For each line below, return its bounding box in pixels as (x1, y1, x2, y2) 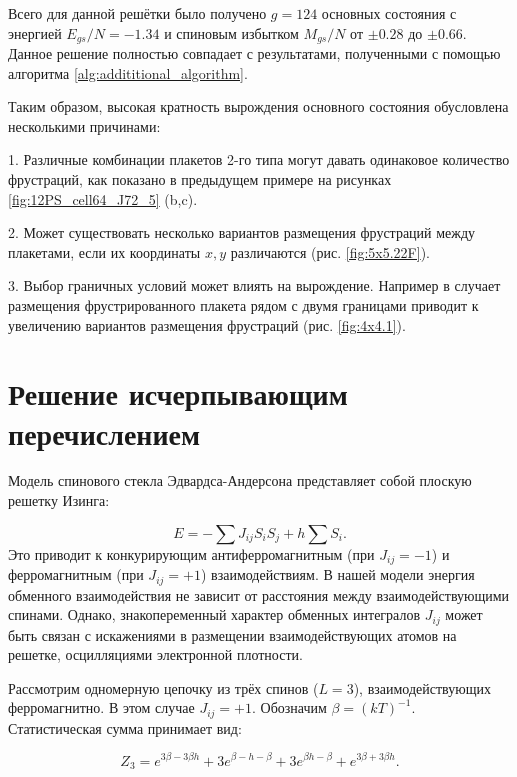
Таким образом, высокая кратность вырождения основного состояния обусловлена (8, 96, 509, 117)
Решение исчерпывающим (8, 373, 348, 414)
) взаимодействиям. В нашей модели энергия (200, 564, 475, 585)
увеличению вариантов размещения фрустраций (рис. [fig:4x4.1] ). (8, 314, 406, 335)
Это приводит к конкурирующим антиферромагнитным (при (8, 543, 375, 564)
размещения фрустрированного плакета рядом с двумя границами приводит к (8, 294, 479, 315)
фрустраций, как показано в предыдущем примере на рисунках (8, 169, 392, 190)
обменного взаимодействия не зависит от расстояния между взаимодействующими (8, 584, 510, 605)
